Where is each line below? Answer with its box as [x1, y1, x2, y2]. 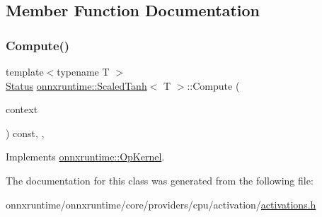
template [6, 64, 44, 78]
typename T [57, 64, 110, 78]
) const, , [6, 125, 45, 140]
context [6, 102, 38, 117]
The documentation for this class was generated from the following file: [6, 172, 314, 187]
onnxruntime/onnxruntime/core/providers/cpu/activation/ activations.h [6, 197, 316, 211]
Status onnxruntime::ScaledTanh [6, 78, 147, 93]
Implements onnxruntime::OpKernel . [6, 149, 165, 164]
